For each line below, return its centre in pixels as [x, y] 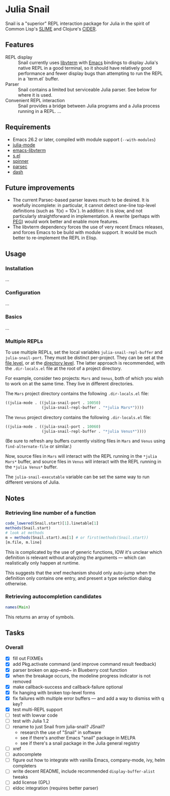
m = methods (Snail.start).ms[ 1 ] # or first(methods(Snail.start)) [77, 538]
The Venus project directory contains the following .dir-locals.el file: [78, 417]
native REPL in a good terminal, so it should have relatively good [85, 68]
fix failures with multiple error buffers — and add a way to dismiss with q [88, 698]
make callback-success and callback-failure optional [68, 687]
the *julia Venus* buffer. [31, 467]
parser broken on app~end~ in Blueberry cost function [70, 670]
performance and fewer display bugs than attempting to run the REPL [91, 73]
